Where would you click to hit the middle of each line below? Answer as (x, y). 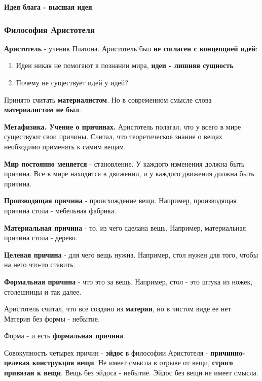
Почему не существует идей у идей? (72, 82)
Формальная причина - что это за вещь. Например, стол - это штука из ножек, (128, 281)
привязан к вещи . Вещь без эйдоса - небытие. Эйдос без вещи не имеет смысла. (131, 373)
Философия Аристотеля (49, 29)
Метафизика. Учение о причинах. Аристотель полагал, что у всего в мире (123, 126)
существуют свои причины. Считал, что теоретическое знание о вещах (113, 136)
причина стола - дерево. (41, 237)
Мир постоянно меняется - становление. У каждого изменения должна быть (124, 163)
